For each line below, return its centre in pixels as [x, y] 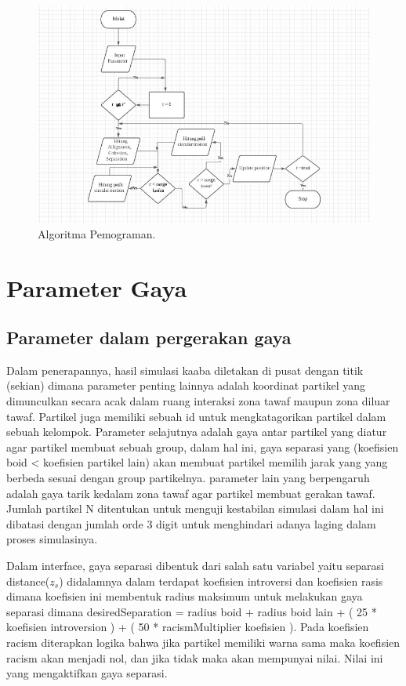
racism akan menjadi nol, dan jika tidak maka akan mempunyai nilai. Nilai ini [195, 657]
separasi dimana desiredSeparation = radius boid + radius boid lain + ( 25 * [192, 611]
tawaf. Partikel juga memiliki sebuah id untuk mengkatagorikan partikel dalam [196, 416]
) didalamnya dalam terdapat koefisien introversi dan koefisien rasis [221, 581]
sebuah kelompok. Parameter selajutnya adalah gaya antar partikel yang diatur [197, 432]
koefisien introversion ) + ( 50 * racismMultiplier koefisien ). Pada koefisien [188, 627]
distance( [28, 581]
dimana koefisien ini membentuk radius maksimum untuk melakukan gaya [185, 596]
